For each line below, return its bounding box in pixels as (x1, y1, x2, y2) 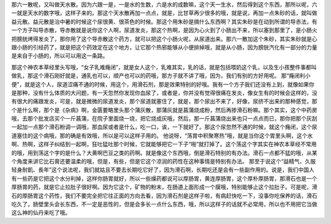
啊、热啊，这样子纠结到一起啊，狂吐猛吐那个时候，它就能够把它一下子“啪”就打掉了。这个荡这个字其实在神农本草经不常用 (11, 141, 317, 148)
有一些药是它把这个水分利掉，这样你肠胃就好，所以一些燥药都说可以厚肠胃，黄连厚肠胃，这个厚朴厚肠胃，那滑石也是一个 (11, 174, 318, 182)
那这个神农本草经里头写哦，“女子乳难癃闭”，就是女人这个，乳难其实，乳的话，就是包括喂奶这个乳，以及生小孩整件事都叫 (11, 63, 317, 70)
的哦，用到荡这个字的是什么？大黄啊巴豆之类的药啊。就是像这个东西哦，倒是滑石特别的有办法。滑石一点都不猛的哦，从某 (11, 149, 318, 156)
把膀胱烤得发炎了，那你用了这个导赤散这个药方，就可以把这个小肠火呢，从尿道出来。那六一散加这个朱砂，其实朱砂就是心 (11, 35, 318, 42)
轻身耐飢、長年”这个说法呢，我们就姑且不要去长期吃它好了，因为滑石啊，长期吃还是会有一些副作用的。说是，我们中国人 (11, 166, 315, 174)
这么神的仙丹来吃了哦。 (11, 209, 70, 217)
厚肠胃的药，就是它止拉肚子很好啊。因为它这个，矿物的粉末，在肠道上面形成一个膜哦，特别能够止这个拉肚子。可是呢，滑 (11, 184, 318, 191)
